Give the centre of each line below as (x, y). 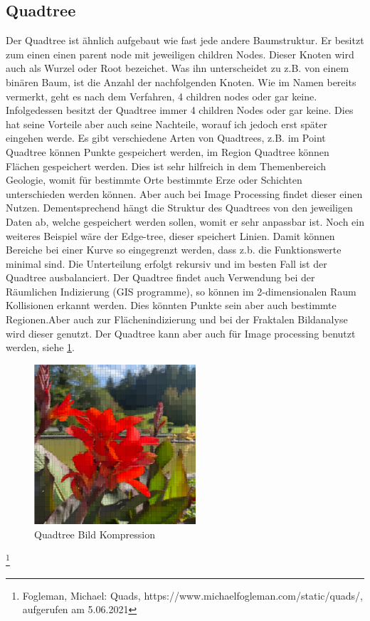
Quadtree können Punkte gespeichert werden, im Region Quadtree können (168, 151)
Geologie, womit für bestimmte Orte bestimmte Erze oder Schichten (154, 180)
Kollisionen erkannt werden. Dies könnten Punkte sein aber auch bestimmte (171, 305)
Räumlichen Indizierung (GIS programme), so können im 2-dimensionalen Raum (181, 291)
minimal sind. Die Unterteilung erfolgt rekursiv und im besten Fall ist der (166, 263)
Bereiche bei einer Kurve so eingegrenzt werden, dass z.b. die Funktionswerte (174, 250)
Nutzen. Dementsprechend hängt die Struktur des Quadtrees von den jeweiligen (179, 208)
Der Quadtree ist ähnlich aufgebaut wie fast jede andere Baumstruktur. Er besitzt (185, 40)
